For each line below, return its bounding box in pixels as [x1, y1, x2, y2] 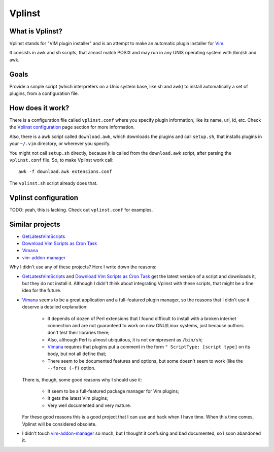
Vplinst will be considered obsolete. [22, 421, 97, 427]
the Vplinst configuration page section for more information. [9, 124, 135, 130]
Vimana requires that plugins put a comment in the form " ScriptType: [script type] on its [47, 344, 251, 350]
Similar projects [9, 220, 60, 228]
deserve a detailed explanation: [22, 304, 88, 310]
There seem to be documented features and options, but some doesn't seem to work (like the [47, 358, 243, 364]
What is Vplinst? [9, 27, 63, 36]
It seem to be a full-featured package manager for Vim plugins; [47, 388, 180, 394]
